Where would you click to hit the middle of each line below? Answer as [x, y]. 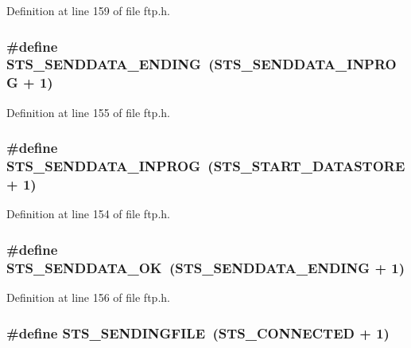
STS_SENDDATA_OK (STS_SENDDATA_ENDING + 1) [205, 267]
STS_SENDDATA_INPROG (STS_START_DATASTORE [206, 166]
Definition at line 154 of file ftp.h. [88, 214]
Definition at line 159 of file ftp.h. [88, 10]
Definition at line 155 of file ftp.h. [88, 112]
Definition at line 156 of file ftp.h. [88, 297]
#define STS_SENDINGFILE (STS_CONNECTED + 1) [198, 332]
